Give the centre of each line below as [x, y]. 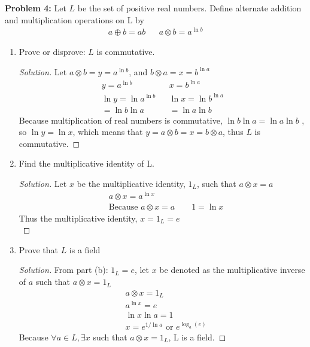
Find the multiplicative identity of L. [86, 163]
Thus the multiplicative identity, [78, 218]
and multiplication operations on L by [75, 19]
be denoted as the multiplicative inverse [232, 270]
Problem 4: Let [36, 8]
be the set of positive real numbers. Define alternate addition [189, 8]
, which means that [108, 132]
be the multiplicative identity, [131, 183]
